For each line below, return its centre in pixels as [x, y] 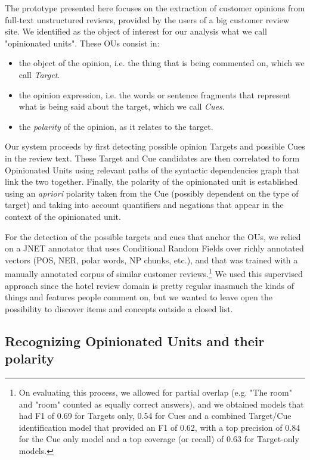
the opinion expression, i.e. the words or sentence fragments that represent [155, 94]
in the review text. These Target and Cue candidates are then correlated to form [152, 158]
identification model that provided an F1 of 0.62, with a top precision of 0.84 [159, 427]
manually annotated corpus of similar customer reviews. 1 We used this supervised [154, 273]
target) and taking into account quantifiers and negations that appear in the [144, 205]
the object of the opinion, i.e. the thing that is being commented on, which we [162, 63]
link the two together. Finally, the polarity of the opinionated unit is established [151, 181]
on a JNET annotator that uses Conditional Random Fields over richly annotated [154, 248]
